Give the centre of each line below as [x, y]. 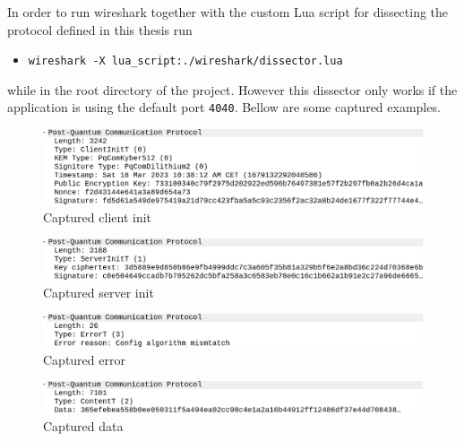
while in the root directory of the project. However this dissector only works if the [232, 89]
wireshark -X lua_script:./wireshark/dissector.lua [185, 61]
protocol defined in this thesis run [100, 29]
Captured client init [98, 216]
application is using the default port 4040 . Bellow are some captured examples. [224, 107]
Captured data [83, 425]
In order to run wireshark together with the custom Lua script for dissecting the [228, 12]
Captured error [84, 359]
